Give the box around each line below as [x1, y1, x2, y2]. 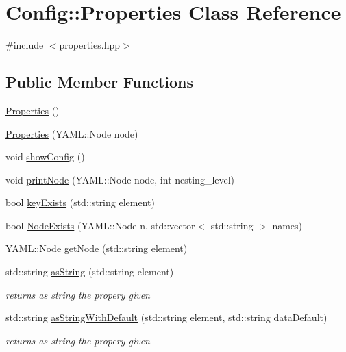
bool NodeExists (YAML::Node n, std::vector [5, 218, 195, 232]
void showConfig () [5, 149, 85, 164]
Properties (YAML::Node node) [5, 126, 138, 140]
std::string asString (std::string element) [5, 264, 174, 279]
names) [272, 218, 303, 232]
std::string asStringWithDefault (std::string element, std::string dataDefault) [5, 310, 328, 325]
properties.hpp [59, 38, 121, 52]
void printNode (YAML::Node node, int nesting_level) [5, 172, 235, 186]
